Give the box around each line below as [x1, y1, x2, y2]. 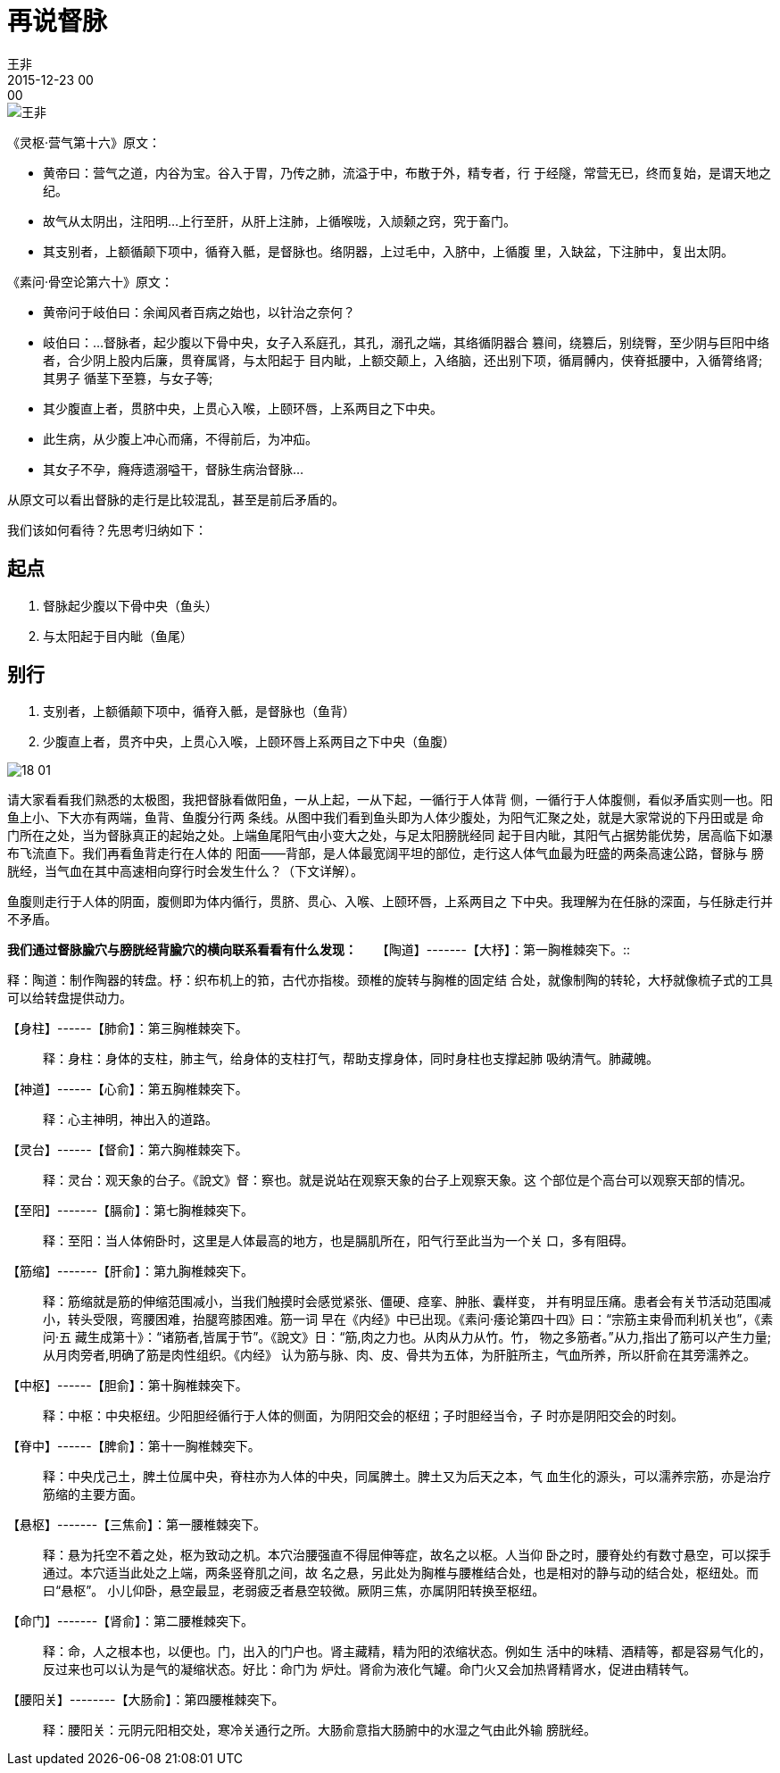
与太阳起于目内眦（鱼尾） [43, 628, 193, 644]
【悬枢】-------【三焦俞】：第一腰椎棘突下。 [7, 1517, 267, 1533]
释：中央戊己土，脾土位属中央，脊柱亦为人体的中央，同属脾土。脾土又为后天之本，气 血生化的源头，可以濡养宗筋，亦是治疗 [43, 1469, 771, 1485]
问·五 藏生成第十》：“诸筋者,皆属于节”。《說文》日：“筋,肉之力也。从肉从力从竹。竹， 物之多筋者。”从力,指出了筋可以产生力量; [43, 1329, 771, 1345]
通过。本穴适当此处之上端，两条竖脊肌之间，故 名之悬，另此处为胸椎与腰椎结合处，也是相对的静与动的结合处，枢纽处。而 [43, 1565, 759, 1581]
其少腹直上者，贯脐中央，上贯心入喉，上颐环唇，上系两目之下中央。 [43, 400, 443, 416]
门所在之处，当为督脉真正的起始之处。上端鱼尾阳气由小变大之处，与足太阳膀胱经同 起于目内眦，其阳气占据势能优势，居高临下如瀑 [7, 828, 773, 844]
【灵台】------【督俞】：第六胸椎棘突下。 [7, 1142, 248, 1158]
